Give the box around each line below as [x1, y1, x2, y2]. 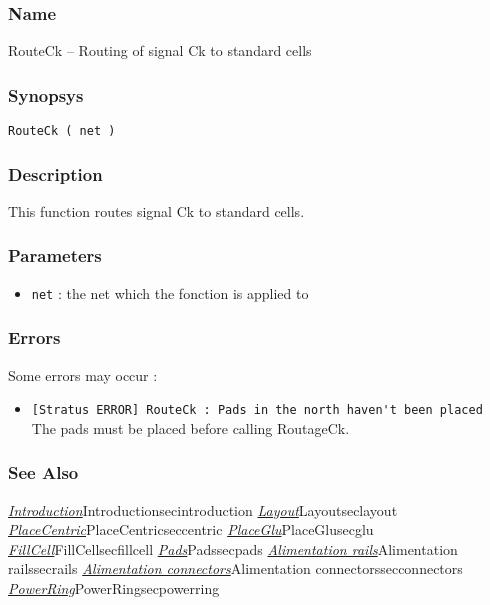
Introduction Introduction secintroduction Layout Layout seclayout [8, 499, 398, 520]
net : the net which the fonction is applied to [31, 282, 309, 303]
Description [8, 161, 103, 186]
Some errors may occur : [8, 364, 158, 385]
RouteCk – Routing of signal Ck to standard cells [8, 40, 312, 61]
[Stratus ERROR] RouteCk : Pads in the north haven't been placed [31, 403, 483, 418]
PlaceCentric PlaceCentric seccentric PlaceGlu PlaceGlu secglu [8, 519, 374, 540]
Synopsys [8, 82, 84, 107]
